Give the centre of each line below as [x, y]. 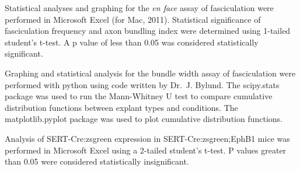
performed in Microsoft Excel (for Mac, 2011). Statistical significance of [133, 19]
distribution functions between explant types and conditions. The [121, 107]
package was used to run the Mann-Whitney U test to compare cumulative [139, 96]
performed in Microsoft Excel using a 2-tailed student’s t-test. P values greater [146, 150]
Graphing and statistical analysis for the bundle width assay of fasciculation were [150, 73]
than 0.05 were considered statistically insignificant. [97, 161]
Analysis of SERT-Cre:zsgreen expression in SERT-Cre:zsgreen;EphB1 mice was [147, 138]
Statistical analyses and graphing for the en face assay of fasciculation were [139, 8]
